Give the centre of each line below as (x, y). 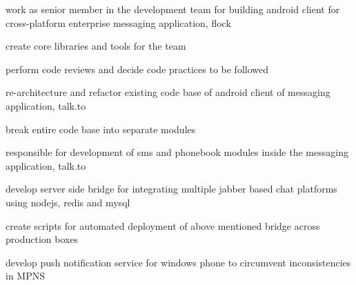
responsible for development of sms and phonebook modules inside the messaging (177, 152)
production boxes (42, 239)
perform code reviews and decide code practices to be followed (137, 69)
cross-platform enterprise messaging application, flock (118, 22)
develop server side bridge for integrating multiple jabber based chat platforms (171, 189)
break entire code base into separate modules (101, 129)
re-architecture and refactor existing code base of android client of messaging (168, 92)
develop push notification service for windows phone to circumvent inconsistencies (178, 262)
